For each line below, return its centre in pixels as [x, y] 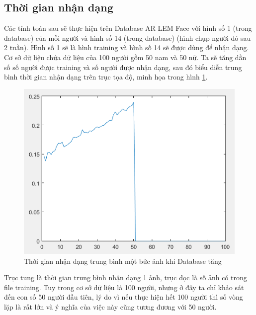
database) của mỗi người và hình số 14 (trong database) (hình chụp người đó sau [128, 38]
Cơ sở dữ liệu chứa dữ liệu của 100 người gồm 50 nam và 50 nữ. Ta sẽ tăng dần [125, 57]
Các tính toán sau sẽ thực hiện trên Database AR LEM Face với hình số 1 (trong [128, 28]
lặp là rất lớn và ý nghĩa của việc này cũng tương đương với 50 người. [110, 306]
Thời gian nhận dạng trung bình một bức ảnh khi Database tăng [123, 261]
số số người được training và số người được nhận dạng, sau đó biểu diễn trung [123, 67]
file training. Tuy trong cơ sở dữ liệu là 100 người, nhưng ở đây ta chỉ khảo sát [124, 287]
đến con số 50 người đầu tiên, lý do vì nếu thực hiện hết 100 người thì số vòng [124, 297]
